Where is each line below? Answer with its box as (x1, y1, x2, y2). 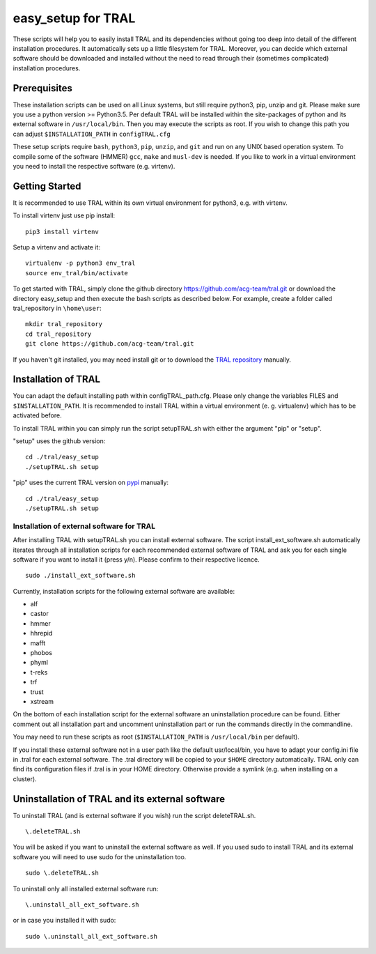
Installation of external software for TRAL (13, 521, 156, 531)
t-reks (30, 668, 48, 676)
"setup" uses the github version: (13, 437, 106, 445)
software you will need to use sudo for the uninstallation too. (13, 852, 187, 861)
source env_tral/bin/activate (25, 269, 129, 277)
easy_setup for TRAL (13, 10, 136, 26)
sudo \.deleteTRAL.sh (25, 869, 99, 877)
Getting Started (13, 180, 81, 192)
